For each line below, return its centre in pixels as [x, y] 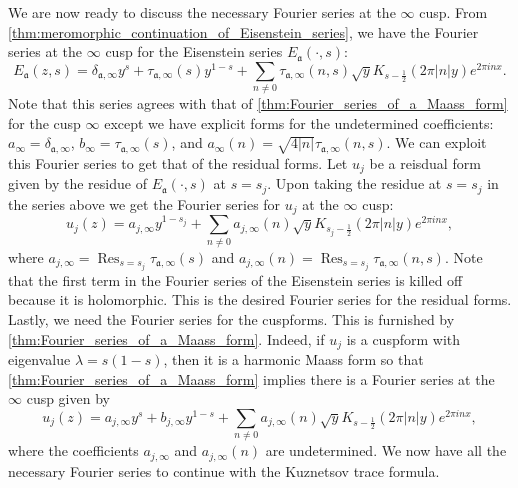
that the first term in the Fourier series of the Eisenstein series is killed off [235, 279]
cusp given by [68, 398]
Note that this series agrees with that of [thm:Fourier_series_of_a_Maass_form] [258, 103]
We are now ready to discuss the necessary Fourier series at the [202, 12]
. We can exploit [436, 142]
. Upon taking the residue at [354, 183]
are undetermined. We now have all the [386, 450]
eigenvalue [39, 358]
